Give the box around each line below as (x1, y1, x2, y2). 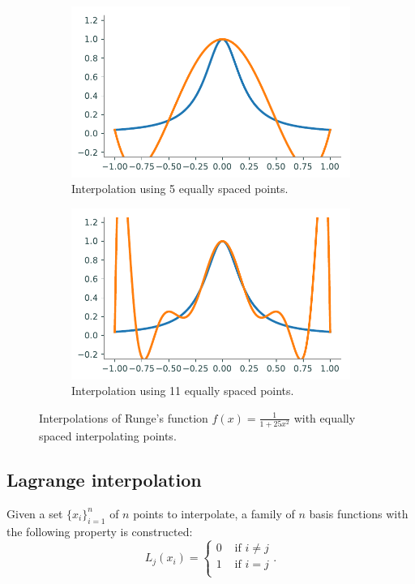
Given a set (6, 505, 63, 522)
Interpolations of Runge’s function (39, 409, 208, 426)
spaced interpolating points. (39, 427, 177, 444)
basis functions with (309, 505, 409, 522)
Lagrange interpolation (6, 467, 202, 492)
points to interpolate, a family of (133, 505, 295, 522)
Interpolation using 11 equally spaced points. (71, 382, 294, 399)
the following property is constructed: (6, 522, 193, 539)
